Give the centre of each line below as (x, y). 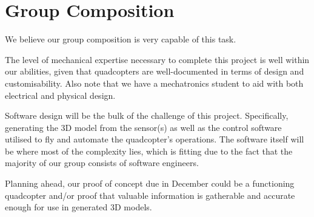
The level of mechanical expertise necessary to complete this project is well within (157, 59)
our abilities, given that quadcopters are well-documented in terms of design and (155, 71)
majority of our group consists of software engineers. (102, 163)
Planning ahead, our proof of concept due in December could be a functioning (150, 183)
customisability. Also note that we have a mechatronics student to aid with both (154, 83)
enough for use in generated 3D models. (78, 207)
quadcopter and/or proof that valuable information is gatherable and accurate (150, 195)
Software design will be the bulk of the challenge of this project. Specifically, (147, 115)
